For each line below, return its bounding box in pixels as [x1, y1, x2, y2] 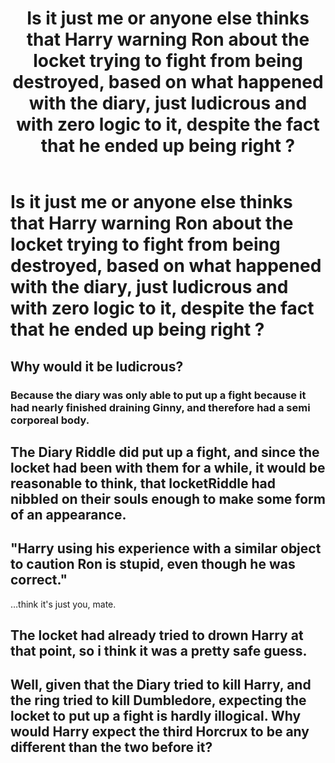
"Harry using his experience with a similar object [10, 540, 322, 557]
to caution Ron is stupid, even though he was [10, 556, 296, 573]
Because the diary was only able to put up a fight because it [10, 388, 307, 402]
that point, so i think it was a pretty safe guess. [10, 643, 308, 660]
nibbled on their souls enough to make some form [10, 490, 326, 507]
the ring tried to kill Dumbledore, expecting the [10, 692, 307, 709]
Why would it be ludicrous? [10, 358, 184, 375]
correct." [10, 572, 68, 589]
